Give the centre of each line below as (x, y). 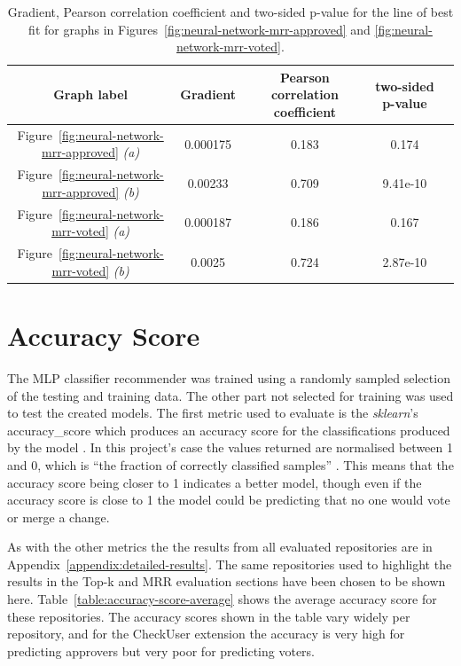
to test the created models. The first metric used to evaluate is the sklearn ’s (213, 413)
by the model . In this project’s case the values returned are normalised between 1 (230, 447)
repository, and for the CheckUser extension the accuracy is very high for (206, 634)
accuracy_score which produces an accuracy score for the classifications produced (229, 430)
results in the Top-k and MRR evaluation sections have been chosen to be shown (227, 581)
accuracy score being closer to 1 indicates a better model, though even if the (215, 482)
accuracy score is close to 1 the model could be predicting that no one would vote (229, 500)
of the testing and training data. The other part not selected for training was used (230, 395)
